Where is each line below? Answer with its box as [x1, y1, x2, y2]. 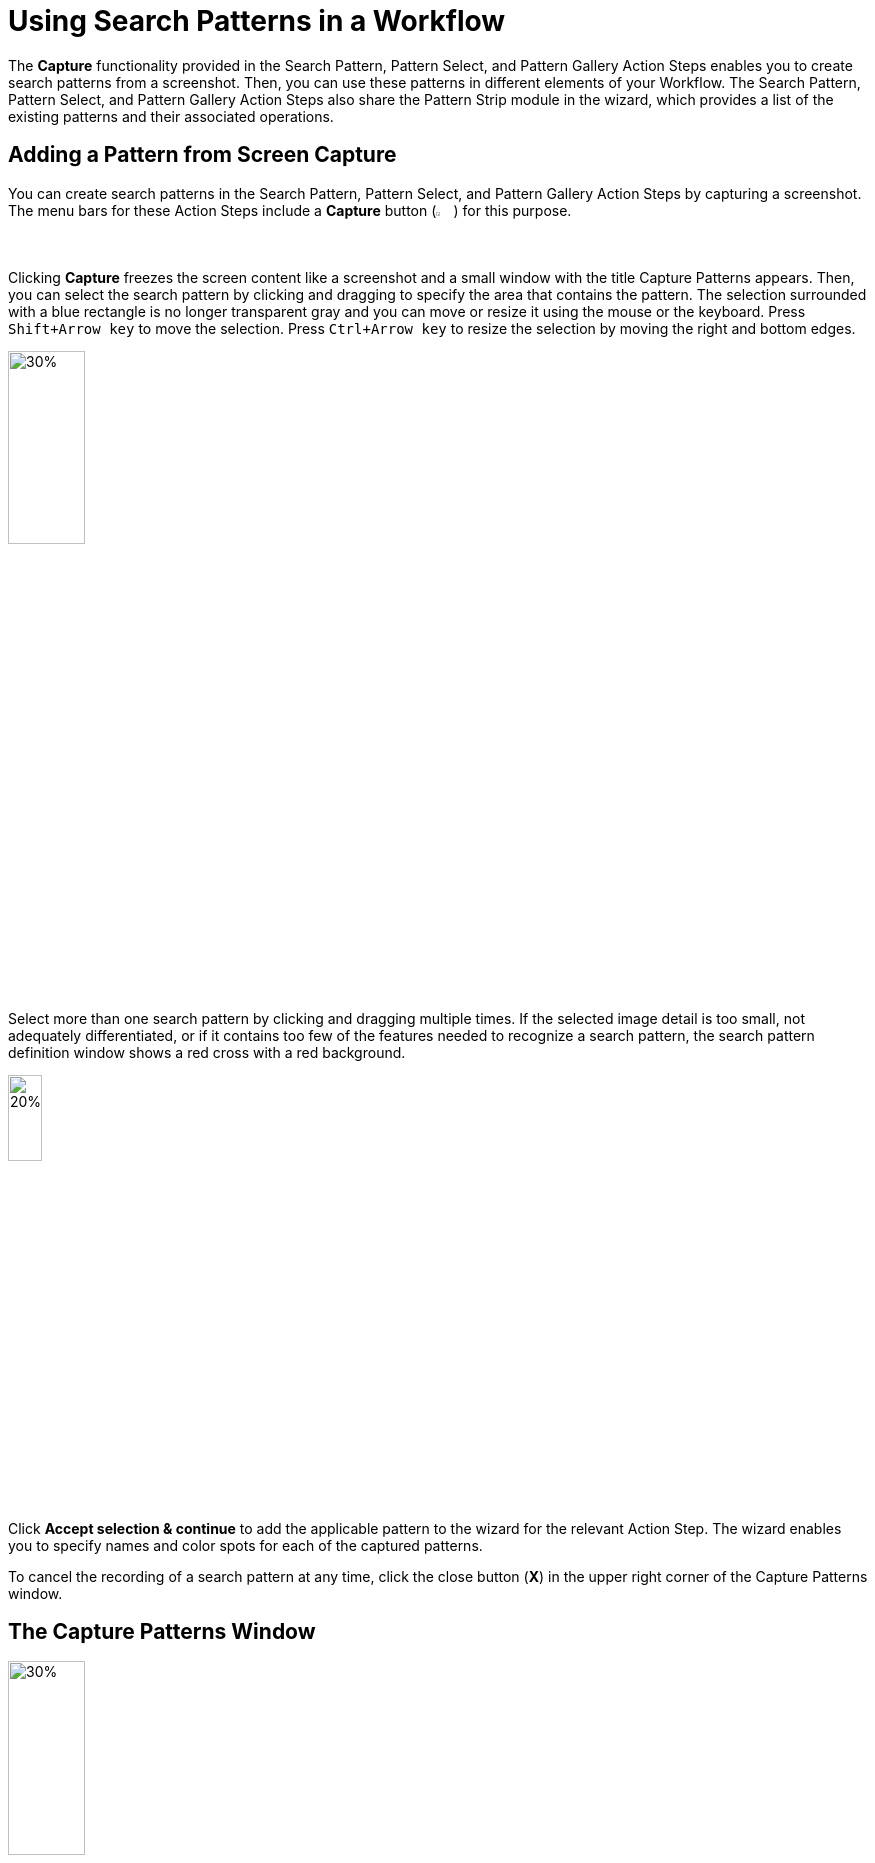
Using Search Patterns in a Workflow [8, 4, 506, 38]
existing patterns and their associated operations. [8, 107, 334, 125]
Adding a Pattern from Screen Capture [8, 142, 397, 168]
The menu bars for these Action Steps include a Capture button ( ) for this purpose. [8, 201, 572, 219]
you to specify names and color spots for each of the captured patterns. [8, 1536, 483, 1554]
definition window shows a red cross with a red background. [8, 1044, 406, 1062]
